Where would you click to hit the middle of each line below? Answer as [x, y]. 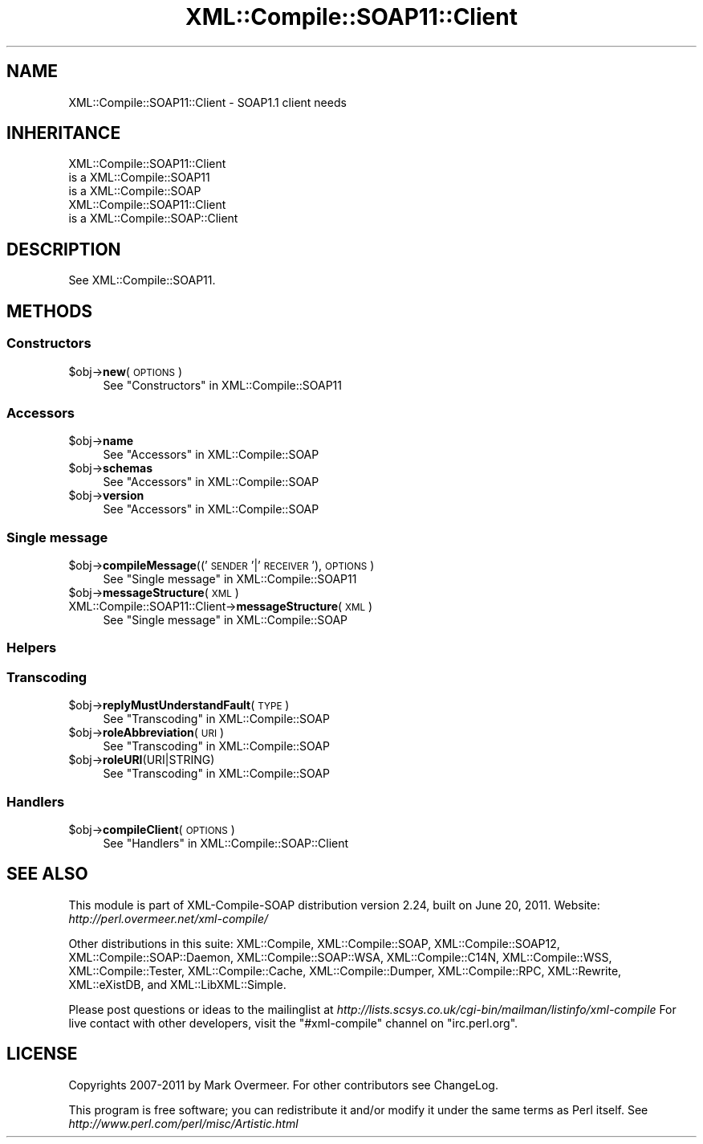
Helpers [32, 648]
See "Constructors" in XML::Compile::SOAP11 [222, 385]
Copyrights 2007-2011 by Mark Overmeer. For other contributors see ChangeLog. [283, 1085]
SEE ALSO [47, 874]
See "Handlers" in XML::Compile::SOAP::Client [226, 843]
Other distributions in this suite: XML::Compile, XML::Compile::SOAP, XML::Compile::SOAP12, [314, 943]
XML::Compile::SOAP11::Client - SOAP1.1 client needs [207, 102]
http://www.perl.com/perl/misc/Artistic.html [183, 1123]
